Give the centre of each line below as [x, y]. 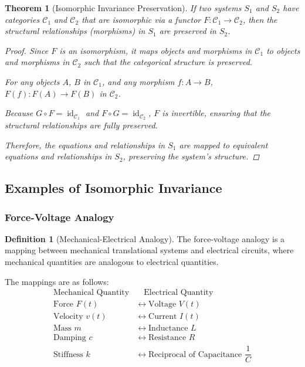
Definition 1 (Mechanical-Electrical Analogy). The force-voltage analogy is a [145, 238]
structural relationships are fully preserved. [81, 125]
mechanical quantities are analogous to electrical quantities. [112, 261]
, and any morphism [138, 81]
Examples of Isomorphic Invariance [113, 188]
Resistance [167, 338]
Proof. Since [27, 50]
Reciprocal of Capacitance [195, 354]
